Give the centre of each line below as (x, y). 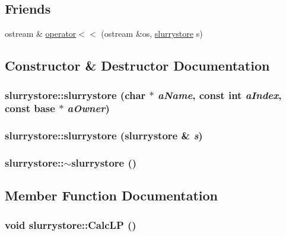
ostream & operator (41, 34)
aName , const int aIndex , (220, 95)
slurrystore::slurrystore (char (75, 95)
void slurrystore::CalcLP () (71, 224)
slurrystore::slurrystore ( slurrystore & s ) (104, 135)
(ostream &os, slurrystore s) (152, 34)
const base (30, 108)
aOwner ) (88, 108)
